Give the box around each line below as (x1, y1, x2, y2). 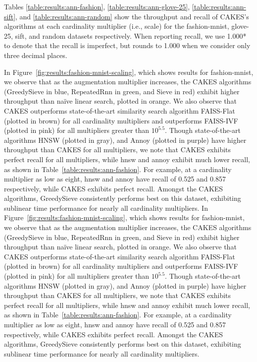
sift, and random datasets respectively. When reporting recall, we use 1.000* (15, 30, 247, 41)
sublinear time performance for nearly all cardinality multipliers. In (4, 202, 208, 213)
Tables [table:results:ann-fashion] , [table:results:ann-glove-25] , (4, 1, 190, 11)
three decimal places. (4, 50, 67, 60)
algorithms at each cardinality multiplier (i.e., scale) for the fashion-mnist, (4, 21, 229, 31)
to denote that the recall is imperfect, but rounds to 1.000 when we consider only (4, 40, 251, 51)
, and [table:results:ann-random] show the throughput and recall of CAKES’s (15, 11, 249, 21)
